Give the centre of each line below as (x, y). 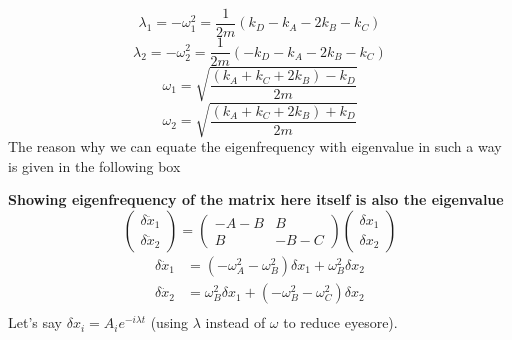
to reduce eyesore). (340, 322)
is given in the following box (94, 165)
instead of (235, 322)
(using (169, 322)
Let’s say (35, 322)
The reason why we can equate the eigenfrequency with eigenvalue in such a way (255, 146)
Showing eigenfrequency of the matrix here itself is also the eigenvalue (256, 199)
